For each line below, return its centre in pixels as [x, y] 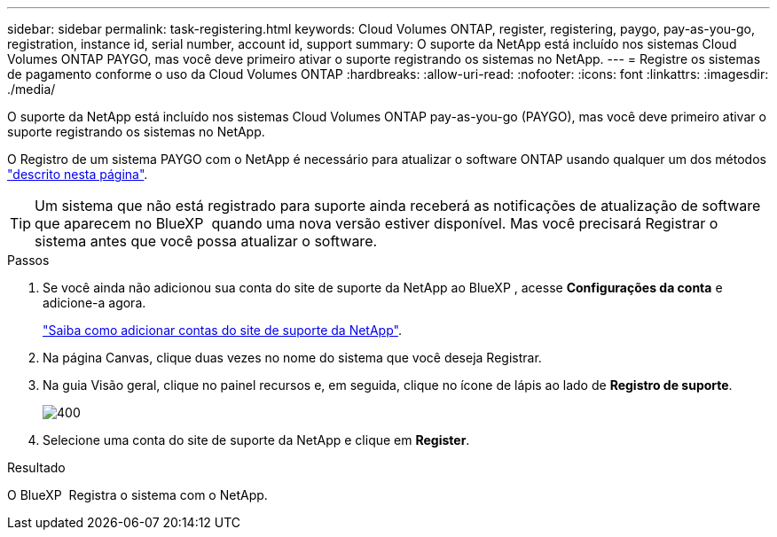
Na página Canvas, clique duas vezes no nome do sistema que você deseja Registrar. [292, 358]
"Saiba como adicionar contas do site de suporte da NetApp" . [222, 330]
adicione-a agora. [94, 303]
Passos [28, 260]
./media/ [31, 89]
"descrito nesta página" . [78, 174]
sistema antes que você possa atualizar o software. [206, 241]
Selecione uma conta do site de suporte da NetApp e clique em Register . [256, 440]
